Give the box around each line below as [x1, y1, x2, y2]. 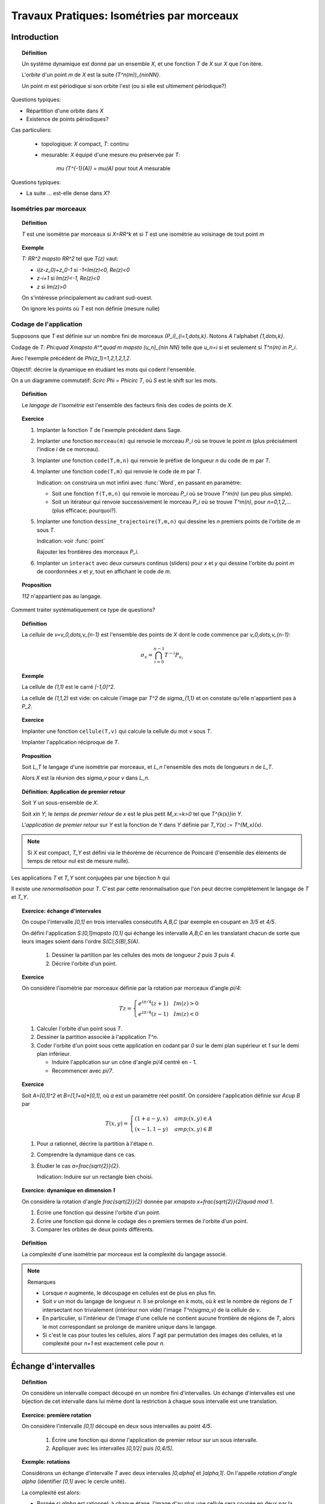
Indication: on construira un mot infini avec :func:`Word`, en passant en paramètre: [37, 479, 242, 486]
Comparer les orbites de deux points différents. [37, 1226, 155, 1233]
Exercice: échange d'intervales [22, 907, 102, 914]
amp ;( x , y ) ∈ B [174, 1126, 213, 1133]
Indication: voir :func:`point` [37, 537, 105, 544]
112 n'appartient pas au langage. [22, 593, 102, 600]
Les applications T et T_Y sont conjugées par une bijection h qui [11, 874, 170, 881]
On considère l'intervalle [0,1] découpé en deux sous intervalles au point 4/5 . [22, 1423, 212, 1430]
